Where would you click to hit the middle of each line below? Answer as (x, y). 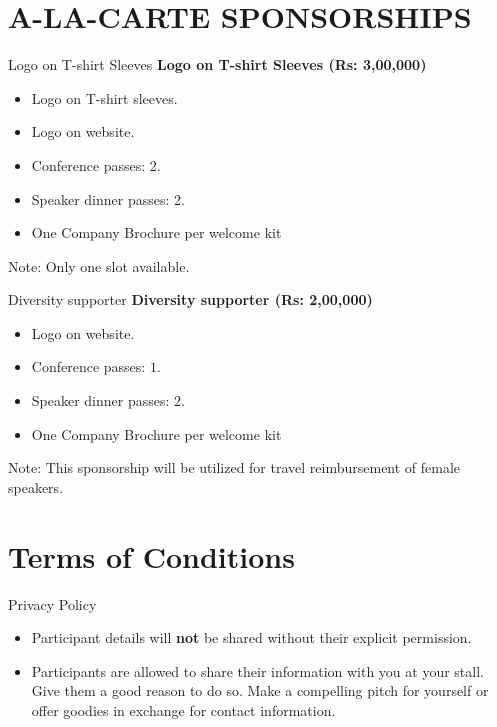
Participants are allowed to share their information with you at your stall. (257, 670)
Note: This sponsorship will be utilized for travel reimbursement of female (234, 467)
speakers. (36, 486)
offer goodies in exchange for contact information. (183, 709)
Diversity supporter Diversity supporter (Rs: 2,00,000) (190, 299)
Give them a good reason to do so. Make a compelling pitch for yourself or (260, 690)
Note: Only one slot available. (99, 265)
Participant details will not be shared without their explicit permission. (251, 637)
